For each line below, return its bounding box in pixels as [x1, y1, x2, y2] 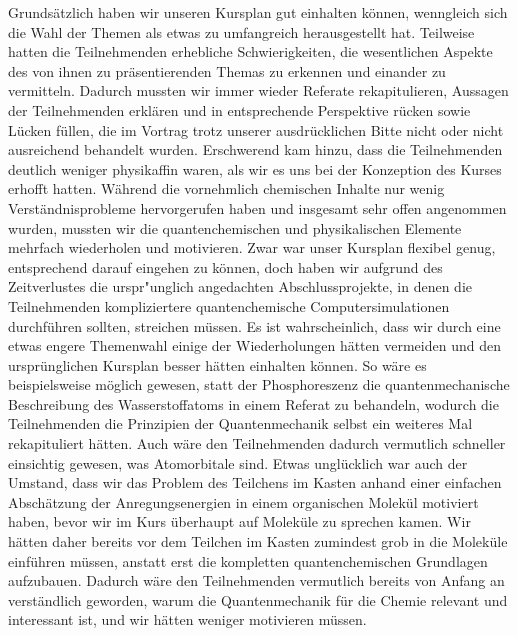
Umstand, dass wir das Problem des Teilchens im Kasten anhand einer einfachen [8, 472, 502, 493]
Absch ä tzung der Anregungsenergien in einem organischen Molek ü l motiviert [8, 491, 479, 512]
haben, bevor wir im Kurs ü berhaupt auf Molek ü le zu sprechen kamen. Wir [8, 511, 471, 532]
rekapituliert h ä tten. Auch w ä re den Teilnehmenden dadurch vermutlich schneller [8, 433, 506, 454]
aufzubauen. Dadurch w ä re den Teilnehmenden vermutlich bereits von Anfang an [8, 570, 505, 591]
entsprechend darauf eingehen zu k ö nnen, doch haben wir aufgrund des [8, 256, 443, 277]
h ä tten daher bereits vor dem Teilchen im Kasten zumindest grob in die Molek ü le [8, 531, 508, 552]
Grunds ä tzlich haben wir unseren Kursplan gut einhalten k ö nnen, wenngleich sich [8, 2, 508, 22]
